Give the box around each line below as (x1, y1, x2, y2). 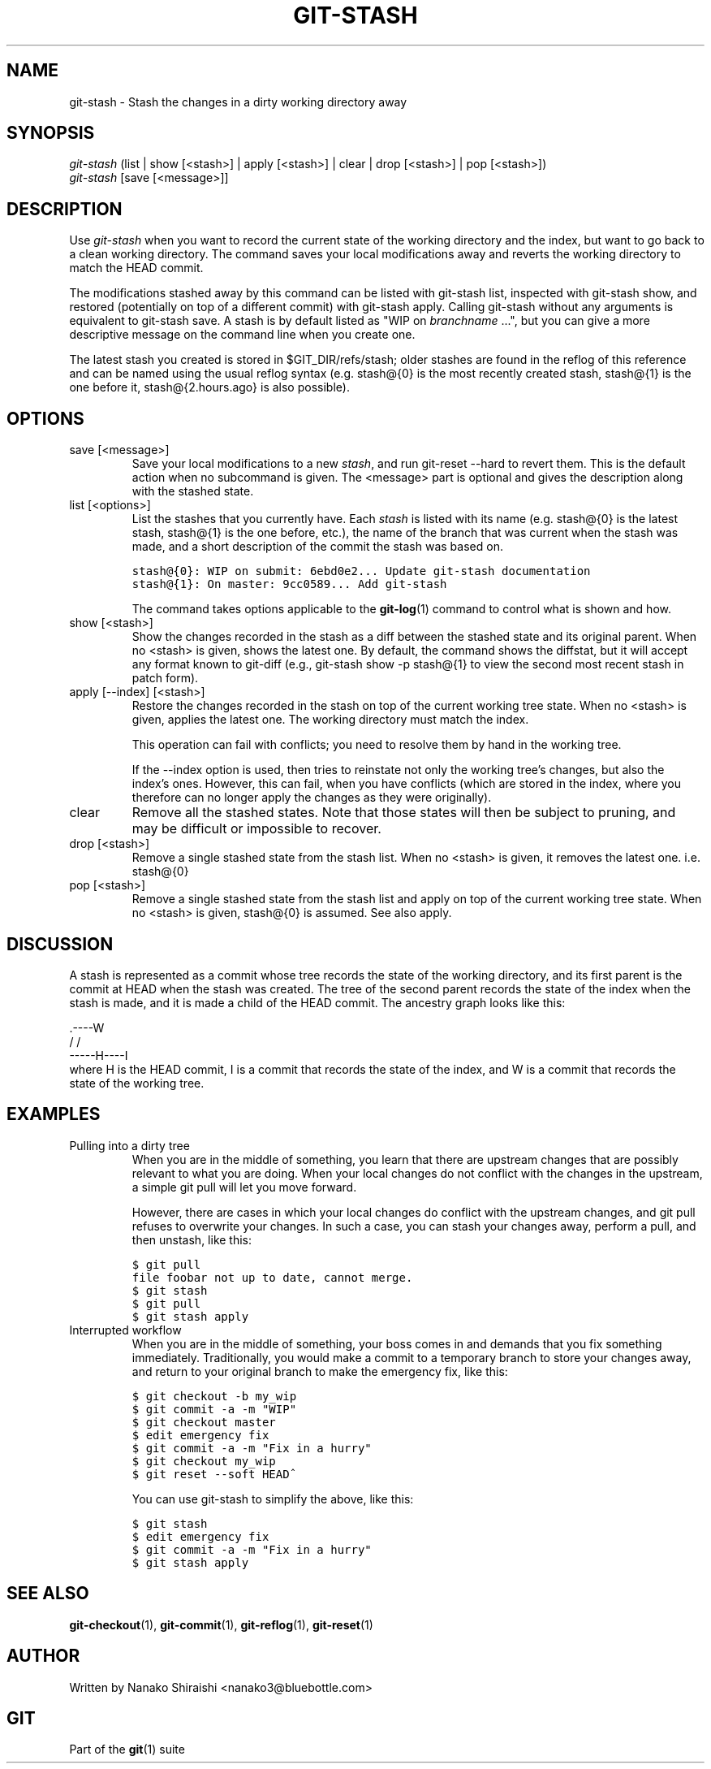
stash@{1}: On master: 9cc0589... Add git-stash (131, 577, 447, 591)
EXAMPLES (6, 1104, 101, 1125)
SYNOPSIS (6, 123, 95, 144)
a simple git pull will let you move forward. (131, 1179, 357, 1194)
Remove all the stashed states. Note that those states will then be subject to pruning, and (131, 804, 676, 821)
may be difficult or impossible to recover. (131, 820, 381, 837)
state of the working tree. (69, 1075, 205, 1090)
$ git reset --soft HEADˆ (131, 1467, 297, 1481)
